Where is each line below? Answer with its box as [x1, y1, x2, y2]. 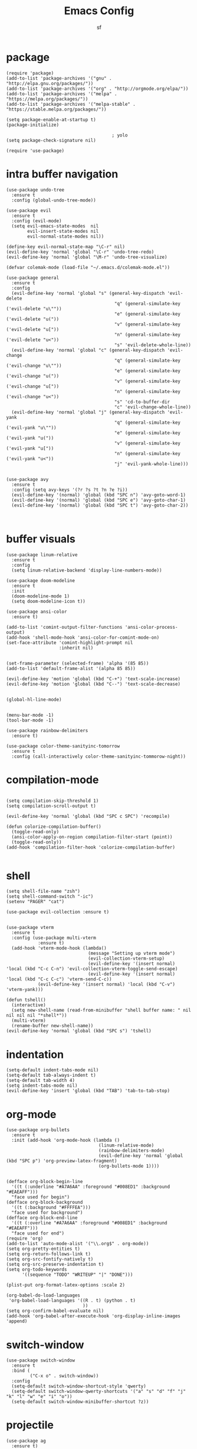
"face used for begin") [11, 1194, 70, 1200]
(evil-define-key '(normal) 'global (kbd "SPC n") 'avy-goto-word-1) [11, 492, 186, 498]
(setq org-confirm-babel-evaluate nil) [6, 1308, 104, 1314]
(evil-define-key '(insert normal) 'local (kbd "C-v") [37, 982, 176, 987]
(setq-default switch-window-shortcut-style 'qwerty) [11, 1383, 146, 1389]
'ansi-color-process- [124, 624, 178, 630]
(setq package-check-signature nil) [6, 137, 96, 143]
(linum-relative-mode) [98, 1142, 155, 1149]
